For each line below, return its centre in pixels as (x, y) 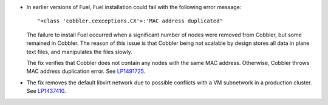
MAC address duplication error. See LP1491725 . (86, 71)
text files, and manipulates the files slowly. (80, 52)
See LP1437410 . (46, 91)
